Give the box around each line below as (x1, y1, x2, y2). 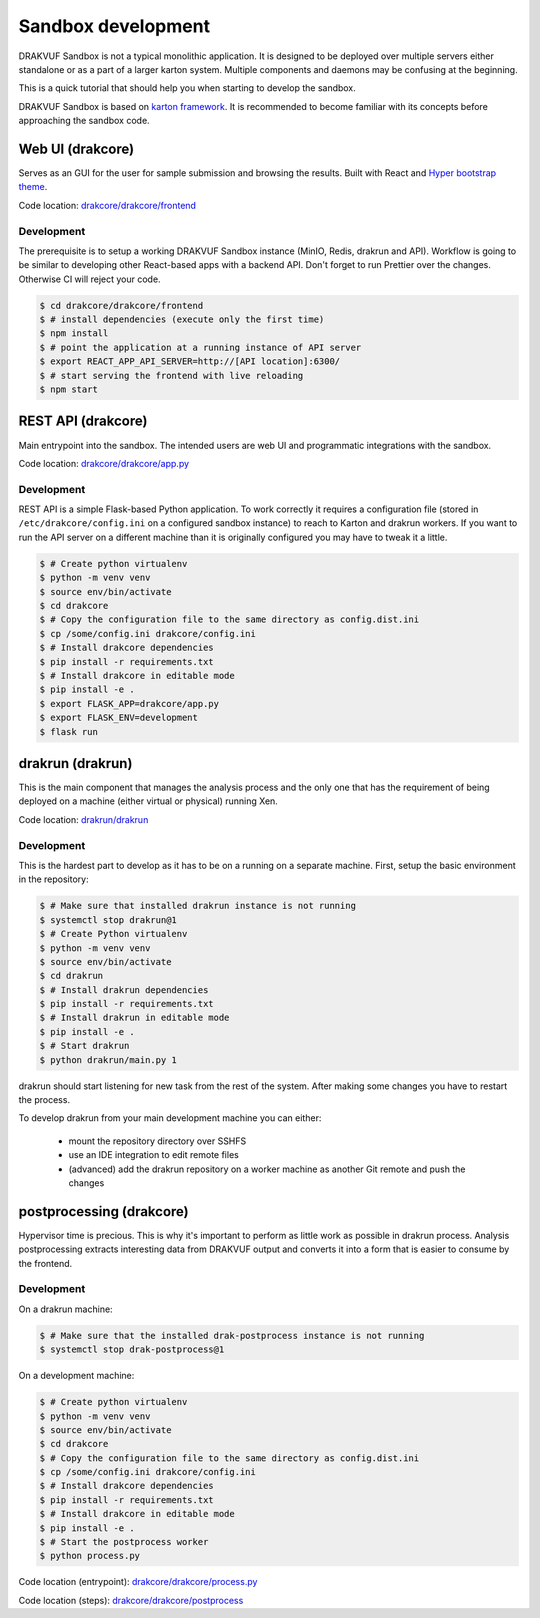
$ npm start (39, 384, 99, 395)
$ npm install (39, 328, 109, 339)
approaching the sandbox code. (18, 115, 150, 127)
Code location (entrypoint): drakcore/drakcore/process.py (18, 1576, 258, 1588)
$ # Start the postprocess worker (39, 1536, 209, 1548)
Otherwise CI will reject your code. (18, 273, 161, 285)
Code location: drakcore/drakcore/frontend (18, 199, 197, 211)
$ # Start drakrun (39, 1040, 130, 1052)
